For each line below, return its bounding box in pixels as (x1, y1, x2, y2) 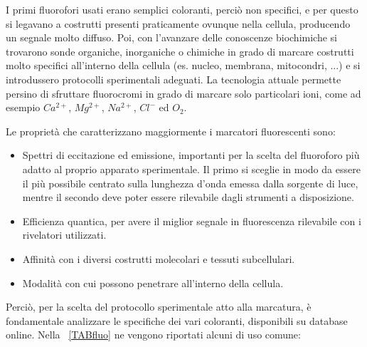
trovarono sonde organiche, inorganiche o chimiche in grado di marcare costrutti (6, 43, 354, 58)
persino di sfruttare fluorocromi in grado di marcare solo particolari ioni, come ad (6, 86, 361, 100)
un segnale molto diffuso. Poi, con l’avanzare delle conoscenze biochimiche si (6, 30, 337, 45)
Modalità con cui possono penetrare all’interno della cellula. (22, 275, 284, 290)
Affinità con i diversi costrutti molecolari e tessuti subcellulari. (22, 251, 295, 266)
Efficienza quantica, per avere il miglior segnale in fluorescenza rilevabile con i (22, 213, 361, 228)
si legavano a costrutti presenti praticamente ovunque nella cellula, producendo (6, 16, 351, 31)
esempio (6, 100, 41, 115)
